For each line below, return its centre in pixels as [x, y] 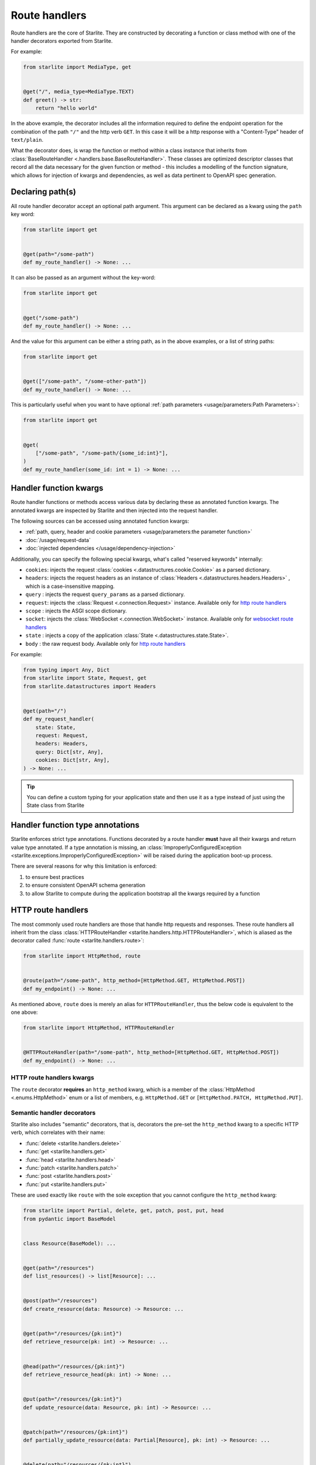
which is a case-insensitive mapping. [70, 586]
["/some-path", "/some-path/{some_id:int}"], [102, 453]
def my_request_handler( [59, 719]
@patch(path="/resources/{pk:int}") [76, 1432]
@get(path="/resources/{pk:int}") [73, 1334]
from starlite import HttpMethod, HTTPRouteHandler [99, 1028]
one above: [24, 1012]
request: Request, [62, 736]
